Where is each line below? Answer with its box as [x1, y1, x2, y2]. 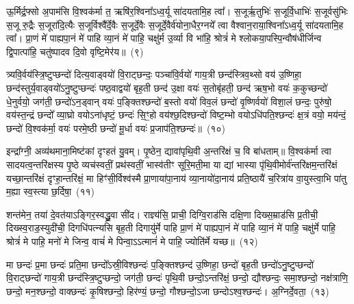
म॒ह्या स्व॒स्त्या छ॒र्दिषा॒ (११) [6, 184, 95, 199]
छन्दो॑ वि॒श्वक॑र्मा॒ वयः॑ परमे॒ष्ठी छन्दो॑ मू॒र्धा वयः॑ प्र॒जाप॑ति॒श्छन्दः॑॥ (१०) [6, 121, 225, 135]
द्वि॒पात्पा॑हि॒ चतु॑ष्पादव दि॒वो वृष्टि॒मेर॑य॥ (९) [6, 44, 144, 58]
